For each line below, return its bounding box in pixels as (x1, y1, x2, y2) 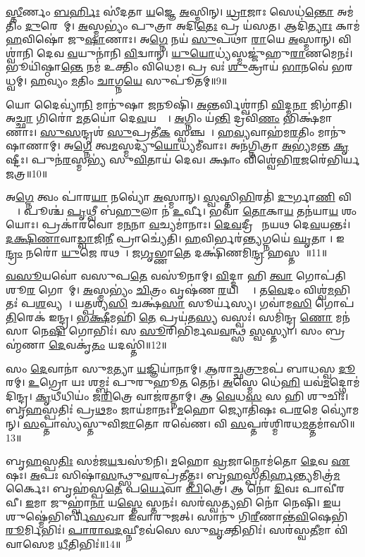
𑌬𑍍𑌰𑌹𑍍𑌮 (325, 323, 346, 338)
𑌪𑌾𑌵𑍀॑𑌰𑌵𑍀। (302, 481, 345, 496)
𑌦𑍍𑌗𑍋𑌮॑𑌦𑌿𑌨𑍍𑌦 (329, 375, 360, 389)
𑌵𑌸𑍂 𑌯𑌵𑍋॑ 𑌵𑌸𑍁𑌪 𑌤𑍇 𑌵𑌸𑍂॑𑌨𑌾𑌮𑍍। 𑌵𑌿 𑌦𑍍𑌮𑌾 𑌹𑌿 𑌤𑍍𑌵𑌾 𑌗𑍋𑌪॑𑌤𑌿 (6, 268, 346, 283)
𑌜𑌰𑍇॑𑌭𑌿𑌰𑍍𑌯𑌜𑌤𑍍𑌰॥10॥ (300, 151, 360, 166)
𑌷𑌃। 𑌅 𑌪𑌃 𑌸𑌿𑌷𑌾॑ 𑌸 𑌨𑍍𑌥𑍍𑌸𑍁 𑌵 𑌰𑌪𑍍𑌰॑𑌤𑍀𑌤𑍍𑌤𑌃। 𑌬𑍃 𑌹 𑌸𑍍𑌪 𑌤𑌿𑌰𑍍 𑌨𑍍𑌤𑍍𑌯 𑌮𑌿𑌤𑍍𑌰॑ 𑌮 (6, 467, 340, 482)
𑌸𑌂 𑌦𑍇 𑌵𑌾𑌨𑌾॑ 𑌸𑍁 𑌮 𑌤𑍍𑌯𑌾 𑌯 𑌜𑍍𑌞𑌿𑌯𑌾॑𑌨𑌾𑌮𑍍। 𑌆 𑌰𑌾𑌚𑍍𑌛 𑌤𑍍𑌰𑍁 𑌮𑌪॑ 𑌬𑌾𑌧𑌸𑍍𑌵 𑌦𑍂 (6, 361, 356, 375)
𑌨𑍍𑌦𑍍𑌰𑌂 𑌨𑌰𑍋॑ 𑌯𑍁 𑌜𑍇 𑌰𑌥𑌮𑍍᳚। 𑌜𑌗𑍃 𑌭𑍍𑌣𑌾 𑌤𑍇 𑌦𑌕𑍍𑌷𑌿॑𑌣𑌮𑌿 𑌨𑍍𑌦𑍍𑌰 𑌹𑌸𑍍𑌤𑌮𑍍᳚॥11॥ (6, 244, 328, 259)
